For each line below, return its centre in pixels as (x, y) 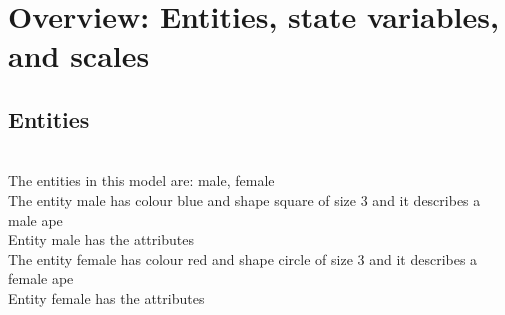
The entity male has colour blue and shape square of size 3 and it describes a (244, 199)
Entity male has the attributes (101, 239)
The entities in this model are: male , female (141, 180)
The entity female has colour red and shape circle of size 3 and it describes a (243, 258)
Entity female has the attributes (106, 297)
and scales (79, 55)
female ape (41, 278)
